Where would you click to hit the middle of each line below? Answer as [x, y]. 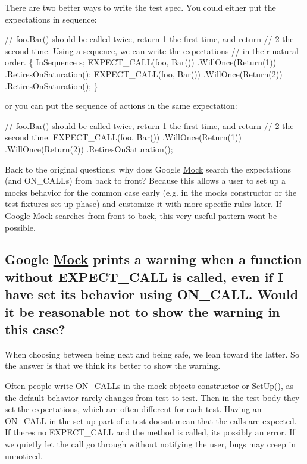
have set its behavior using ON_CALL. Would [152, 294]
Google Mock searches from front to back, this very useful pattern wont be [141, 215]
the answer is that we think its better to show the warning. [113, 366]
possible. [20, 227]
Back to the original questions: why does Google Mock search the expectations [148, 169]
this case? [35, 329]
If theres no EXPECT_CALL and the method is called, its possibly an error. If [150, 432]
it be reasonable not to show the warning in [142, 311]
